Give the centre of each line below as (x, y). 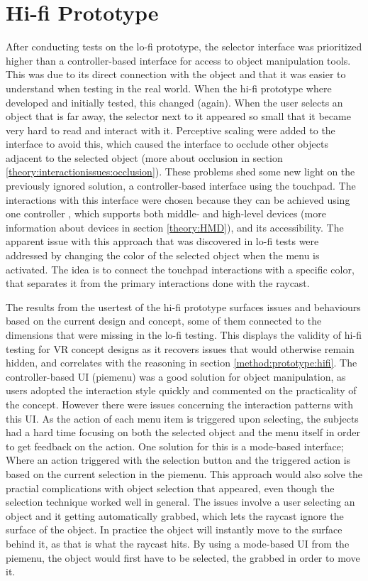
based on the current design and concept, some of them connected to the (164, 321)
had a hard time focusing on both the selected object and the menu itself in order (183, 432)
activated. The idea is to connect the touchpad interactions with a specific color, (180, 269)
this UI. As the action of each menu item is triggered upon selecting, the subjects (182, 418)
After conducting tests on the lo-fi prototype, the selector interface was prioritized (184, 47)
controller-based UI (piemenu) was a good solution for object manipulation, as (176, 376)
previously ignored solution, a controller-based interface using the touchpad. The (181, 186)
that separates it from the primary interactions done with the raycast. (158, 283)
